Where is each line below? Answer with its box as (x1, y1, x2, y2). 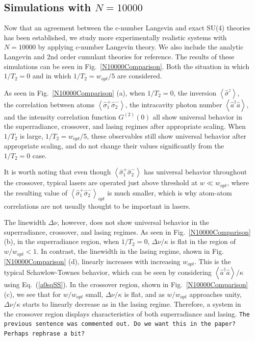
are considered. (117, 71, 162, 81)
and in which (32, 71, 72, 81)
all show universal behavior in (153, 111, 242, 122)
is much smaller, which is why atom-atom (107, 187, 232, 197)
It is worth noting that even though (4, 167, 111, 177)
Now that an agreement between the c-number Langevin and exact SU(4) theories (4, 23, 251, 33)
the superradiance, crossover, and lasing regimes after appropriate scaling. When (4, 121, 246, 131)
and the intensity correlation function (4, 111, 116, 122)
